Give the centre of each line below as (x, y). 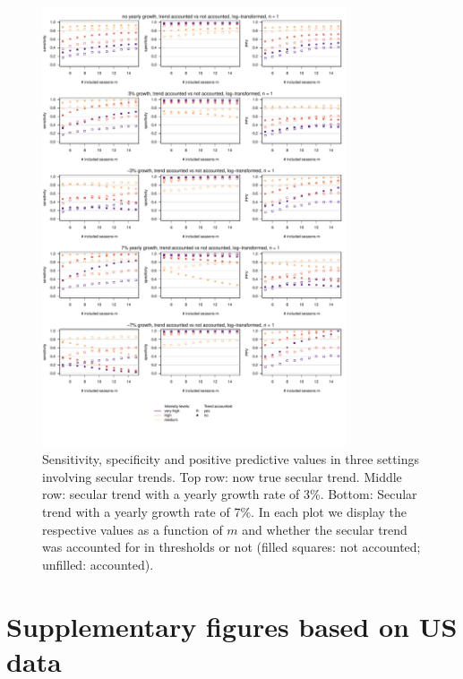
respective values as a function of (133, 529)
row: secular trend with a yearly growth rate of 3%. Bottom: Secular (230, 494)
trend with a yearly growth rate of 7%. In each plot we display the (224, 511)
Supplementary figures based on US (232, 626)
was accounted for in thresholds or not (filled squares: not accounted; (231, 547)
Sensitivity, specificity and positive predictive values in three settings (231, 459)
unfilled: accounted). (98, 564)
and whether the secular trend (325, 529)
